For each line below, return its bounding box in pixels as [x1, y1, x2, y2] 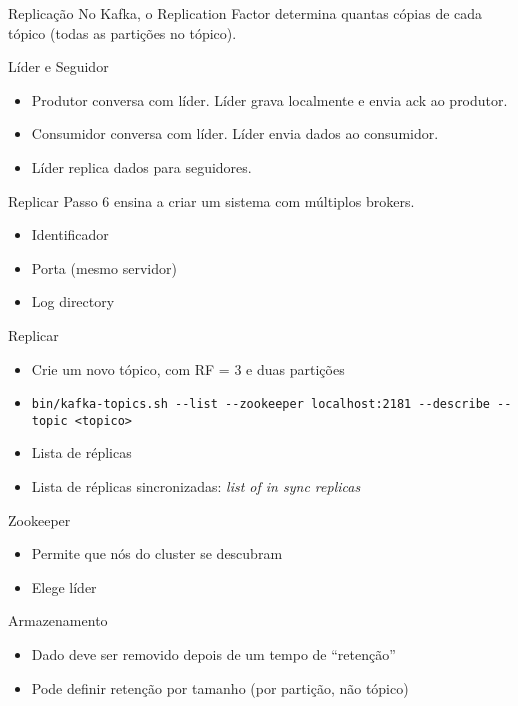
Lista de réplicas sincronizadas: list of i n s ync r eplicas [31, 476, 361, 497]
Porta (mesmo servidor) [31, 257, 177, 278]
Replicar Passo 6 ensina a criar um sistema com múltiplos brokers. [8, 190, 415, 211]
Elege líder [31, 576, 97, 597]
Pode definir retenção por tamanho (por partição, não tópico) [31, 677, 409, 698]
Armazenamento [8, 610, 108, 631]
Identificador [31, 224, 109, 245]
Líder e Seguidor [8, 56, 109, 77]
